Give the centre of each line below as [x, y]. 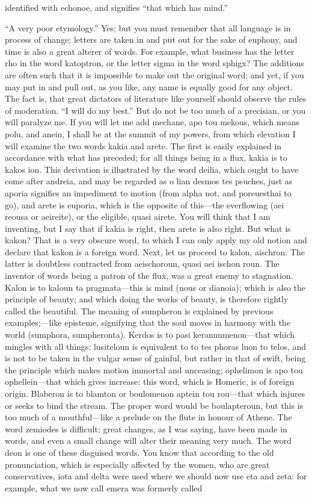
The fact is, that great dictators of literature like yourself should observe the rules [156, 98]
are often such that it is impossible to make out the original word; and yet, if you [154, 74]
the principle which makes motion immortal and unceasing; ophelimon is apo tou [154, 369]
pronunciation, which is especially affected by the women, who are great [137, 464]
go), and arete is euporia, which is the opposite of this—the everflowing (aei [145, 204]
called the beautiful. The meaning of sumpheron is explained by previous [139, 310]
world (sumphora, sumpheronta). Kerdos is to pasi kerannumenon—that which [150, 335]
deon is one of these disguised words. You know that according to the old [139, 452]
